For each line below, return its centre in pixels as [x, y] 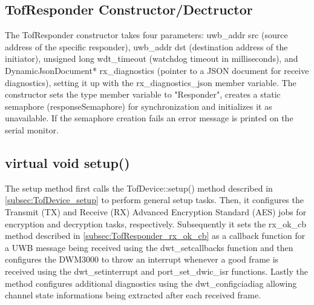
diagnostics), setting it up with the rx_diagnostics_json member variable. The [151, 82]
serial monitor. [32, 129]
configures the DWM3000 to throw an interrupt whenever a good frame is [142, 259]
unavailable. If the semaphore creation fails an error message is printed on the [149, 118]
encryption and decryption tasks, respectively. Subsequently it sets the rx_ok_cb [156, 223]
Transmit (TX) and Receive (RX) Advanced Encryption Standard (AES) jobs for [156, 211]
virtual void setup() [67, 162]
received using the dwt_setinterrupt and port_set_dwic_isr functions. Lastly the [156, 271]
